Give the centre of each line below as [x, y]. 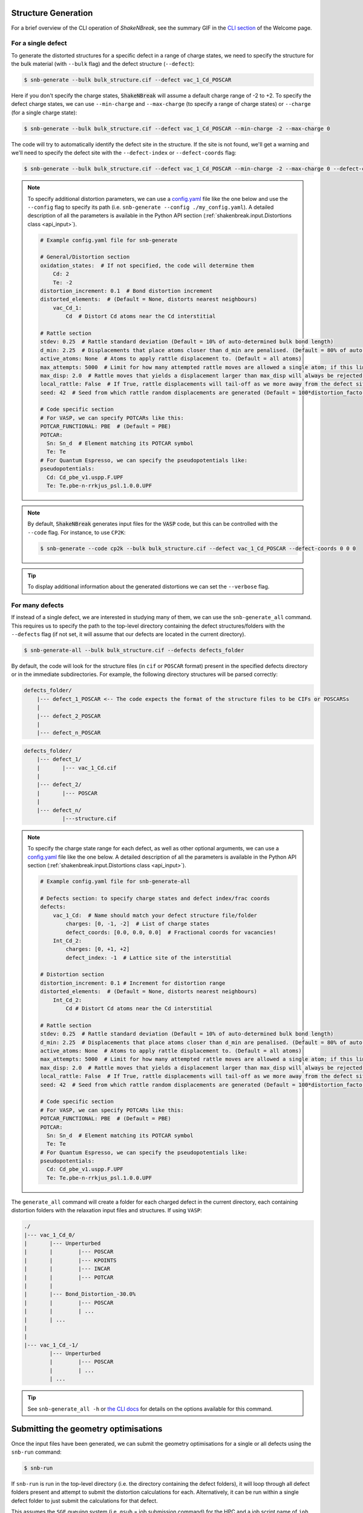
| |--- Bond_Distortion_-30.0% [80, 1294]
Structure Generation [52, 13]
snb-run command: [36, 1452]
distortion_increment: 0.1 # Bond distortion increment [126, 291]
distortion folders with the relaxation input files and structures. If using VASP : [106, 1210]
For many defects [38, 605]
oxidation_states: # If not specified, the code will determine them [147, 265]
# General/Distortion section [85, 257]
